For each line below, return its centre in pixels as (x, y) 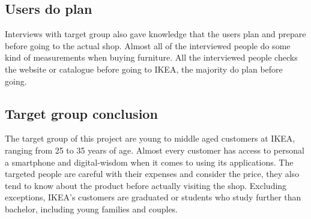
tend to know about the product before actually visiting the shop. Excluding (146, 185)
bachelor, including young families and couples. (92, 208)
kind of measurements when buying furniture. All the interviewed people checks (151, 57)
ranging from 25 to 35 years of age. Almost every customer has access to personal (155, 150)
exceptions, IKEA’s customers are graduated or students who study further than (153, 197)
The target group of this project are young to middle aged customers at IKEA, (150, 138)
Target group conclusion (81, 113)
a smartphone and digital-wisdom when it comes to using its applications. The (149, 162)
